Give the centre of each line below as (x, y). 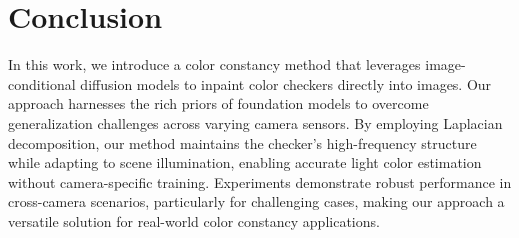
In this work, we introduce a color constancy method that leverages (214, 64)
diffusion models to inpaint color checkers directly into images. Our (286, 83)
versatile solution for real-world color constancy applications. (194, 220)
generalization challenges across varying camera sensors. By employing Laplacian (255, 122)
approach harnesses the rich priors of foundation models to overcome (218, 103)
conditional (42, 83)
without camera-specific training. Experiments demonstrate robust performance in (260, 181)
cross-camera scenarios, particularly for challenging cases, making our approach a (256, 201)
